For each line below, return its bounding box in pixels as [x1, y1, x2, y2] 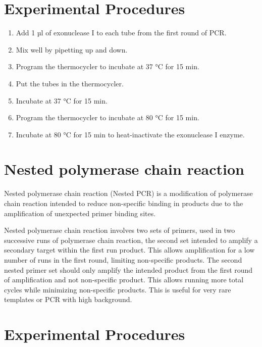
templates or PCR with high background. [4, 294, 132, 305]
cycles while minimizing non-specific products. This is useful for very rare [4, 284, 231, 294]
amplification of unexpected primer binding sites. [4, 208, 156, 218]
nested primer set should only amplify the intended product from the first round [4, 264, 253, 275]
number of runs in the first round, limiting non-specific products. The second [4, 254, 242, 265]
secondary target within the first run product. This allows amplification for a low [4, 244, 255, 255]
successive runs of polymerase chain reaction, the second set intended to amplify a [4, 234, 258, 245]
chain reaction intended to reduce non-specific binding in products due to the [4, 198, 243, 208]
